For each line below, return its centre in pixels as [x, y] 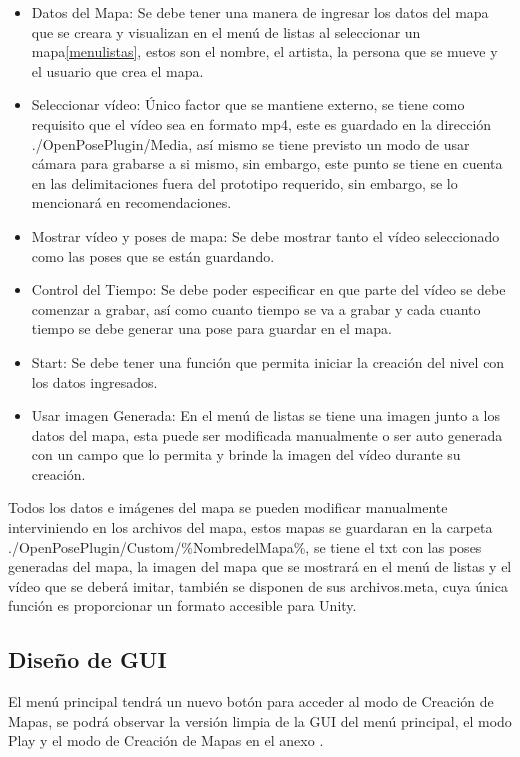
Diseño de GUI [87, 659]
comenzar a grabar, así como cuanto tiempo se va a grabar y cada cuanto [256, 308]
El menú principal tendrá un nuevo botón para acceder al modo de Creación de [251, 701]
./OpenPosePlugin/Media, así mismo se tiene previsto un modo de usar [250, 143]
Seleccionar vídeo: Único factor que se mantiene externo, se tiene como [248, 104]
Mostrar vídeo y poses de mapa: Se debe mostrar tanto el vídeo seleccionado [265, 235]
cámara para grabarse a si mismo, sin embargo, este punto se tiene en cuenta [267, 163]
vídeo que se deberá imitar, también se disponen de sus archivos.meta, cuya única [258, 585]
